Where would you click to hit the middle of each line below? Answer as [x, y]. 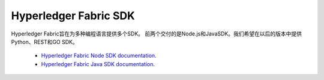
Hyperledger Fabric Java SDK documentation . [98, 64]
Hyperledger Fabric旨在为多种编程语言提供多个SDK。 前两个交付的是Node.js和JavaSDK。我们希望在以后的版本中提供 [157, 34]
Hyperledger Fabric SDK [73, 16]
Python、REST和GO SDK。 [44, 42]
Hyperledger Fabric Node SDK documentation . [99, 56]
